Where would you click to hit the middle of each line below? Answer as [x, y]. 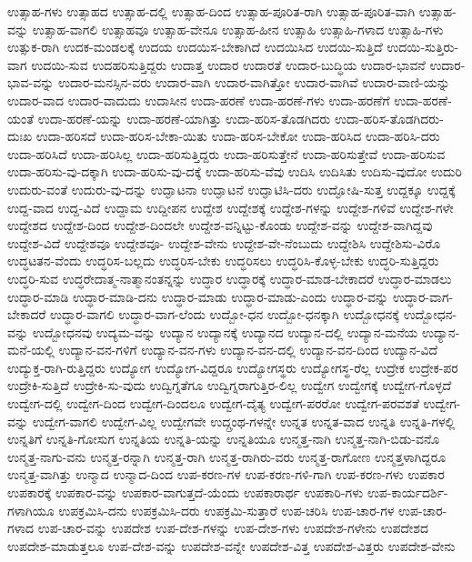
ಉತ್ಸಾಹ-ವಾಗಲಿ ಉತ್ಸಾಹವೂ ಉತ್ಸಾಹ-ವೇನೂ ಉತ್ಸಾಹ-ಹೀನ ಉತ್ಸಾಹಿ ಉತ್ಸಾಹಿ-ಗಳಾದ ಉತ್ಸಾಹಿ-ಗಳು [238, 29]
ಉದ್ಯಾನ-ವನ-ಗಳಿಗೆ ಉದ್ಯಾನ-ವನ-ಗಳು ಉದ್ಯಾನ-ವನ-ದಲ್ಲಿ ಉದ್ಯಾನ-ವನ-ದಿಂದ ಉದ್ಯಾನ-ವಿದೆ [248, 350]
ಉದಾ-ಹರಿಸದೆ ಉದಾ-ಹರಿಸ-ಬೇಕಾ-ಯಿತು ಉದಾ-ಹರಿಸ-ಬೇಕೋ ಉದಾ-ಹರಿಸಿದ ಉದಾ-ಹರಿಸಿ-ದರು [238, 136]
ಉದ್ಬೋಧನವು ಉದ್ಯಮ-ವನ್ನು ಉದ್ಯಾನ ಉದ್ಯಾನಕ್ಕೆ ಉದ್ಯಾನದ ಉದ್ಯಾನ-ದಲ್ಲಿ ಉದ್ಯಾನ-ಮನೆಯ [225, 331]
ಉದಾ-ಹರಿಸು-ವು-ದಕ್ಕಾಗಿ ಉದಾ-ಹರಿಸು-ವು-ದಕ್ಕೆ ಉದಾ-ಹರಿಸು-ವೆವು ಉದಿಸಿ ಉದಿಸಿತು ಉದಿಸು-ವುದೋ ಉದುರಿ [235, 171]
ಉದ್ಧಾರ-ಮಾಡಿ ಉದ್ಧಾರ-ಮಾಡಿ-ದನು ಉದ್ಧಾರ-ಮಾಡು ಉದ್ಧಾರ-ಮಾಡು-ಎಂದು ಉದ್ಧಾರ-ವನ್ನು [198, 296]
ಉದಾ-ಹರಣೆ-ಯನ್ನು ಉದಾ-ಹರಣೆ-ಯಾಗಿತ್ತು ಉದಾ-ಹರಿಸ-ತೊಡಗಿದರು [184, 118]
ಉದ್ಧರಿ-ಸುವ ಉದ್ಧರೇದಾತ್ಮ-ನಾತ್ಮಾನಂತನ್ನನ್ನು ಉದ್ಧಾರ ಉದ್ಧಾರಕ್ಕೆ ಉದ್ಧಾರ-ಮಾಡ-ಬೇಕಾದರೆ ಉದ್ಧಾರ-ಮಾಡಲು [230, 278]
